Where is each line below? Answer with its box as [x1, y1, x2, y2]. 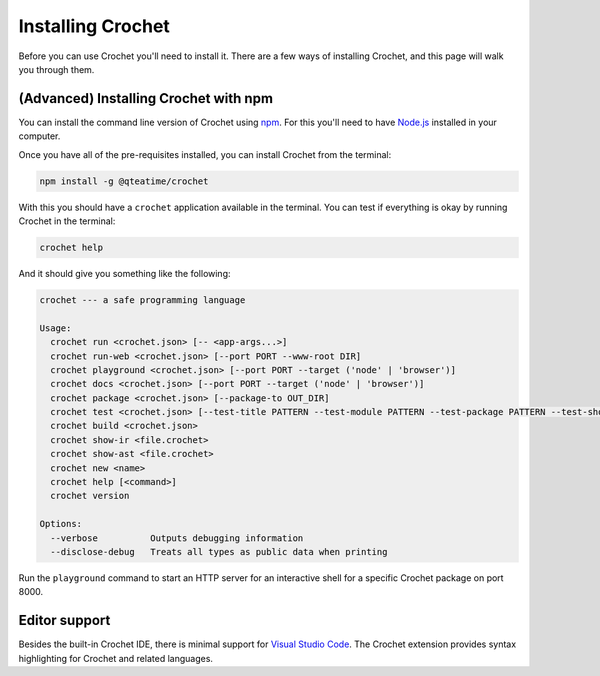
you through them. [18, 63, 95, 75]
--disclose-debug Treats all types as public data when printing [50, 546, 388, 557]
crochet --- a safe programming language [39, 294, 246, 305]
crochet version [50, 490, 130, 502]
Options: [39, 518, 83, 530]
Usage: [39, 322, 72, 334]
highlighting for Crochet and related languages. [18, 652, 214, 664]
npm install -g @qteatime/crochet [39, 175, 209, 187]
